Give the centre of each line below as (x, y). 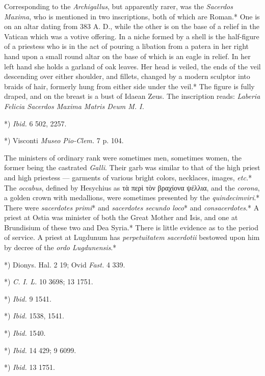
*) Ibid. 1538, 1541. (34, 316)
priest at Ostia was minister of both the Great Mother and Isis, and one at (121, 217)
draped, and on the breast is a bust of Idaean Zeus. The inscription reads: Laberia (132, 96)
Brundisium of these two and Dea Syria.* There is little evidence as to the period (131, 227)
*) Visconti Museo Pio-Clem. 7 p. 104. (64, 140)
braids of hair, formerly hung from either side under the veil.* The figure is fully (129, 86)
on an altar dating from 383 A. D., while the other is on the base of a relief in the (132, 26)
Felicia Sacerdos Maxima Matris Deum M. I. (74, 106)
